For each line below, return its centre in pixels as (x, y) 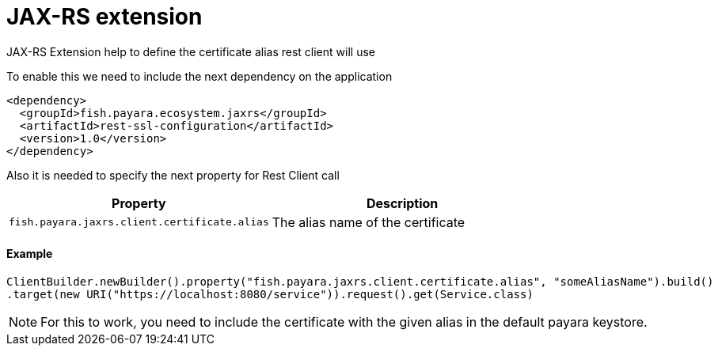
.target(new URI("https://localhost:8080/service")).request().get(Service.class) (270, 294)
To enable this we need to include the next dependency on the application (199, 76)
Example (30, 254)
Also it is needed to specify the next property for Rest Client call (173, 175)
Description (402, 203)
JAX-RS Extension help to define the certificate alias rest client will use (191, 51)
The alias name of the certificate (368, 222)
